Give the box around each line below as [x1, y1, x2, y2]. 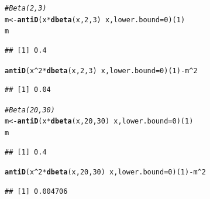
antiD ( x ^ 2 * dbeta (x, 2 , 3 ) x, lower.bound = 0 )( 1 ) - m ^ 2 [5, 66, 198, 75]
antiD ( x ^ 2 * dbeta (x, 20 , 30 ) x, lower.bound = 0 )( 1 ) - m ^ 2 [5, 168, 206, 177]
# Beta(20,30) [5, 105, 55, 114]
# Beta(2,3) [5, 4, 47, 12]
